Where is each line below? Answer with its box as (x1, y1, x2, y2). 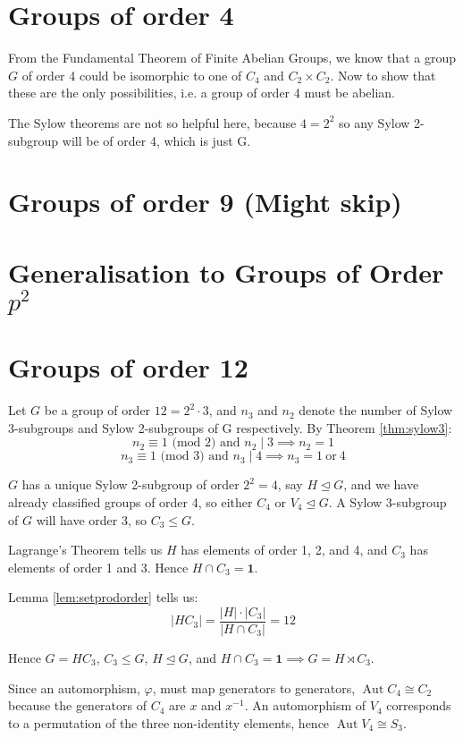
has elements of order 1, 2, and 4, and (181, 540, 388, 559)
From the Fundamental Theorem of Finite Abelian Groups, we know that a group (8, 48, 457, 67)
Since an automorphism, (8, 678, 140, 697)
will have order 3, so (36, 510, 147, 529)
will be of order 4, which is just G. (62, 131, 251, 149)
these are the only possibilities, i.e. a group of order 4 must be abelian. (8, 83, 395, 102)
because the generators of (8, 696, 147, 715)
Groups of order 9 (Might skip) (8, 183, 402, 220)
